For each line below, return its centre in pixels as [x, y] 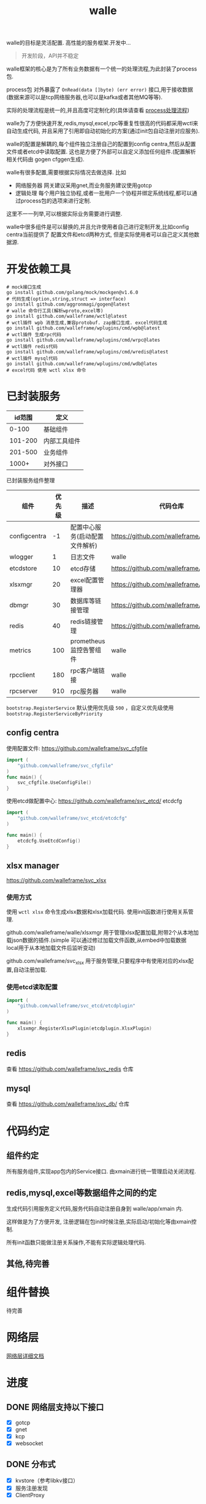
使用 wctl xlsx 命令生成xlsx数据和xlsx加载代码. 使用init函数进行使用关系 [97, 912]
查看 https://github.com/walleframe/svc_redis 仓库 [70, 1069]
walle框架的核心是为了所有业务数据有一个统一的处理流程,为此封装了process [102, 69]
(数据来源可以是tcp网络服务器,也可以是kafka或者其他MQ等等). [84, 97]
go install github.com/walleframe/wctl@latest [67, 317]
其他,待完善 [28, 1264]
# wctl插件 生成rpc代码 [34, 335]
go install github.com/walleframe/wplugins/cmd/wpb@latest [83, 328]
